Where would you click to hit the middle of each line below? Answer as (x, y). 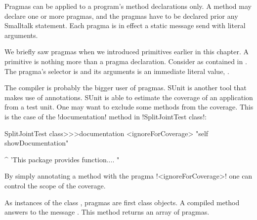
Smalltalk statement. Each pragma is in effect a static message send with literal (125, 25)
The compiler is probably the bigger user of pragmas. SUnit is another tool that (126, 88)
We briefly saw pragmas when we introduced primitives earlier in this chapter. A (127, 52)
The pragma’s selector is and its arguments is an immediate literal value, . (117, 71)
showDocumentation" (37, 143)
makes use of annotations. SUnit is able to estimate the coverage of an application (129, 97)
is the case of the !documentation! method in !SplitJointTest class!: (106, 116)
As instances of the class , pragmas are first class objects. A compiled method (122, 202)
